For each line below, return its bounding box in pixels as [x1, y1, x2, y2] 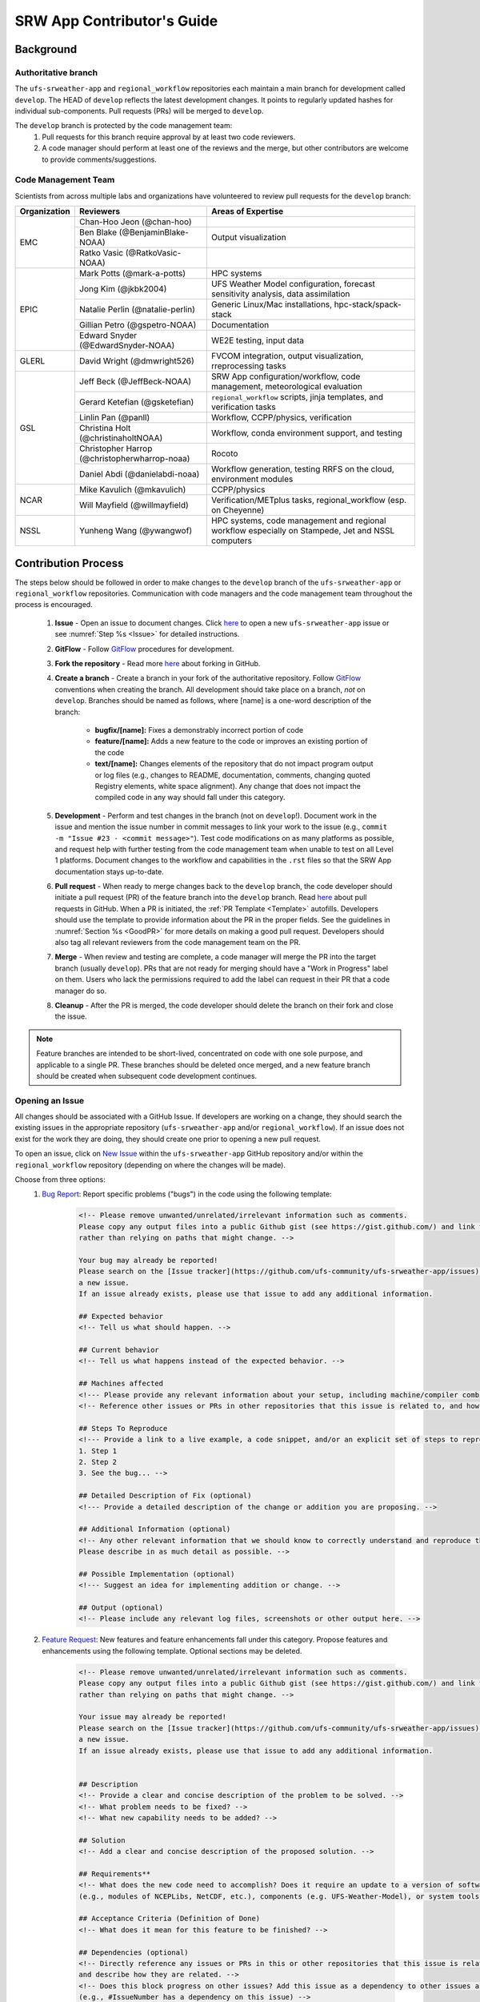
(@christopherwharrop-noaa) [78, 453, 190, 464]
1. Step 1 [78, 1446, 118, 1455]
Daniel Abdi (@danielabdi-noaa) [78, 468, 200, 480]
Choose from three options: [14, 1175, 106, 1184]
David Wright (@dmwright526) [78, 356, 195, 367]
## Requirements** [78, 1869, 151, 1878]
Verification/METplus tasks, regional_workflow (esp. [210, 495, 407, 506]
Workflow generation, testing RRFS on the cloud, [210, 464, 395, 475]
